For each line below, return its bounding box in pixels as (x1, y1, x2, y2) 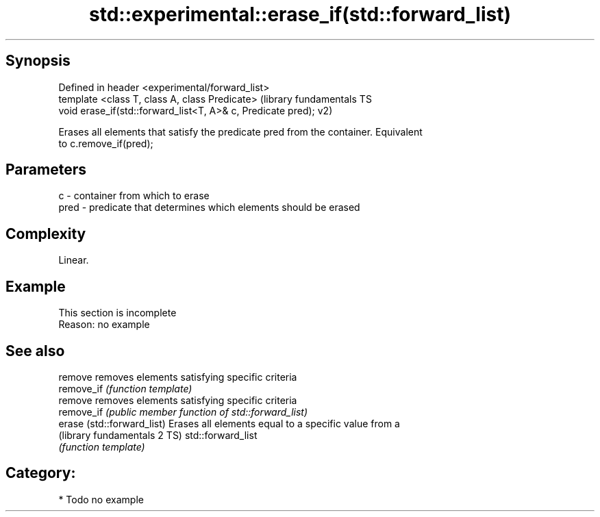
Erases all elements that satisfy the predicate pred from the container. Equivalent (58, 125, 423, 138)
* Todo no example (58, 493, 144, 505)
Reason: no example (58, 318, 150, 331)
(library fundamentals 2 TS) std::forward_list (58, 429, 258, 441)
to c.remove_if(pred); (58, 137, 153, 149)
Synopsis (5, 52, 71, 70)
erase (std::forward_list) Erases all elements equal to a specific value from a (58, 417, 400, 429)
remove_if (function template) (58, 382, 192, 394)
